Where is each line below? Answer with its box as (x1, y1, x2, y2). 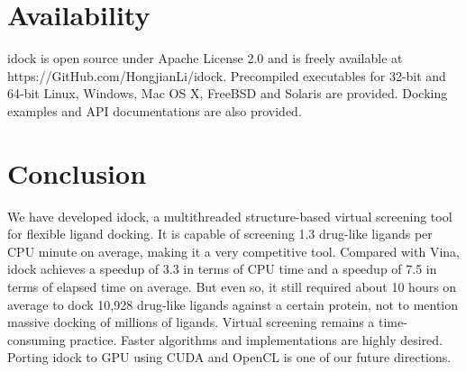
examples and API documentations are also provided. (7, 101, 302, 120)
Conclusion (7, 154, 147, 191)
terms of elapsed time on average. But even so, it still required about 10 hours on (7, 277, 457, 295)
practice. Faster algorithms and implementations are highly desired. (69, 330, 443, 349)
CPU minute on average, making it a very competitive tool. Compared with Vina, (7, 241, 460, 260)
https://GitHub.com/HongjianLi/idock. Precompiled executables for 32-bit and (7, 66, 446, 85)
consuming (7, 330, 66, 349)
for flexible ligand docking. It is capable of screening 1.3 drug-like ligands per (7, 224, 433, 243)
